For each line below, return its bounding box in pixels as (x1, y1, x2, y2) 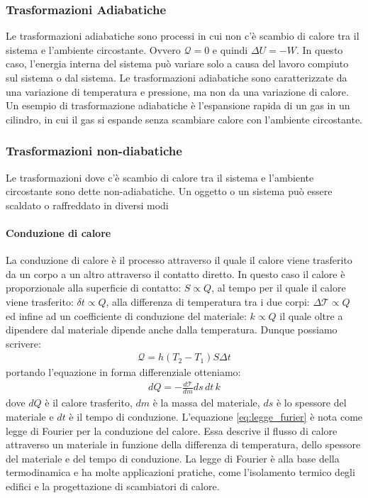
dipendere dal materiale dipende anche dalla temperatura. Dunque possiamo (6, 322, 338, 337)
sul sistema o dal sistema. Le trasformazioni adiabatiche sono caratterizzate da (6, 70, 347, 84)
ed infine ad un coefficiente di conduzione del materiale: (6, 308, 247, 323)
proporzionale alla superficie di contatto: (6, 280, 182, 295)
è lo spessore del (276, 395, 347, 410)
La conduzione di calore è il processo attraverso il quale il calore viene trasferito (6, 253, 352, 267)
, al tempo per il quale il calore (211, 280, 346, 295)
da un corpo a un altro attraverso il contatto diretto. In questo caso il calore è (6, 266, 345, 281)
